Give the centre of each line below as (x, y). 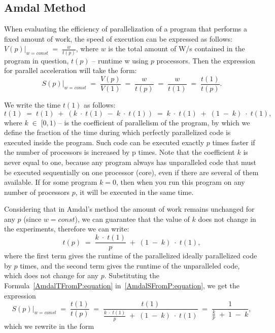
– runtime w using (120, 60)
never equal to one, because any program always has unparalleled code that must (130, 162)
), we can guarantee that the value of (132, 219)
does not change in (227, 219)
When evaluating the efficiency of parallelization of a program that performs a (126, 29)
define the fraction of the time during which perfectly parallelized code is (117, 132)
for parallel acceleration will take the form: (71, 70)
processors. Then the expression (206, 60)
